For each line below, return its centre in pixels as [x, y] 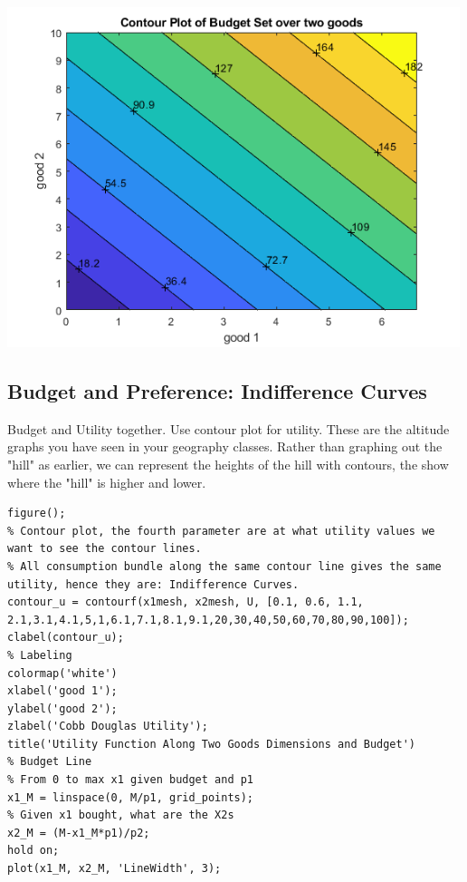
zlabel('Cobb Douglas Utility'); [108, 727]
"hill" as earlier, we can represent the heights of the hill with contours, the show [228, 464]
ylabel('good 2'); [62, 708]
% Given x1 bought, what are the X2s [121, 815]
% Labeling [40, 655]
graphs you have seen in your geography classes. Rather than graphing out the [225, 446]
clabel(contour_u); [66, 638]
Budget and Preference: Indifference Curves [217, 390]
